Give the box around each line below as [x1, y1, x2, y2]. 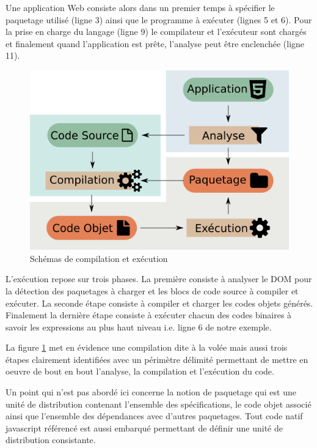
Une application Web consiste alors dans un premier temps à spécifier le [5, 1, 275, 13]
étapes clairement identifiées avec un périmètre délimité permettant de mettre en [5, 353, 308, 365]
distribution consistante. [5, 433, 96, 446]
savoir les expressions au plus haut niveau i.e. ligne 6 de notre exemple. [5, 320, 272, 333]
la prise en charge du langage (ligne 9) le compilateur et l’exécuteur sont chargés [5, 25, 307, 38]
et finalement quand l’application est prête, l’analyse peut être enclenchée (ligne [5, 37, 305, 50]
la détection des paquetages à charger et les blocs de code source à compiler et [5, 284, 299, 297]
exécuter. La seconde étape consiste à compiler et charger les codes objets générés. [5, 296, 313, 309]
